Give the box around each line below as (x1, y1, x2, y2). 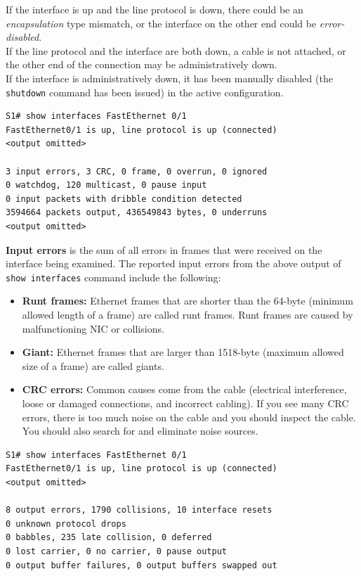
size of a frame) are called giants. (22, 358, 164, 373)
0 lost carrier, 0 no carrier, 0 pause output (6, 546, 227, 556)
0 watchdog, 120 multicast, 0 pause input (6, 180, 207, 191)
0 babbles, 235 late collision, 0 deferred (6, 532, 212, 543)
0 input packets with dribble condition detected (6, 193, 242, 204)
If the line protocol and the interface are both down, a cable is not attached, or (6, 43, 346, 58)
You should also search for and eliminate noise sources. (22, 423, 258, 438)
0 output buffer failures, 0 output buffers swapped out (6, 560, 277, 570)
